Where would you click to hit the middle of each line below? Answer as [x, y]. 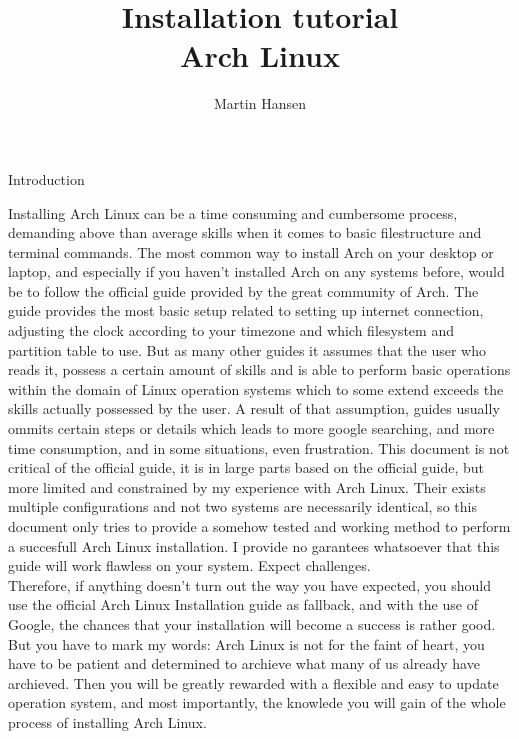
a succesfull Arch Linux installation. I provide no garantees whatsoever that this [254, 545]
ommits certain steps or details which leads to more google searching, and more [251, 428]
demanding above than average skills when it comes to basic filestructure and [245, 232]
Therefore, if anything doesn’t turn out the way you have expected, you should [249, 584]
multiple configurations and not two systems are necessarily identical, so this [242, 506]
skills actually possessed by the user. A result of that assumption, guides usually [254, 408]
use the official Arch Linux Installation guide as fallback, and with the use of [243, 604]
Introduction [46, 178]
